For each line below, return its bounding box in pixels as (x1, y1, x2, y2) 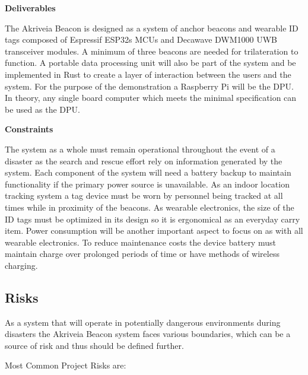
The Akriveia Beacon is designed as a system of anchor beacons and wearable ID (5, 21, 299, 34)
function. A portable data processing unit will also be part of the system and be (5, 56, 296, 69)
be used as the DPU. (5, 103, 80, 115)
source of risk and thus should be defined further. (5, 339, 184, 351)
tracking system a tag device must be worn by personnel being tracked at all (5, 189, 283, 202)
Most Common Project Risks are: (5, 359, 126, 371)
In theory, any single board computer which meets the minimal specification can (5, 91, 297, 104)
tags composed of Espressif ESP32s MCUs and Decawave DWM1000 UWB (5, 33, 278, 46)
